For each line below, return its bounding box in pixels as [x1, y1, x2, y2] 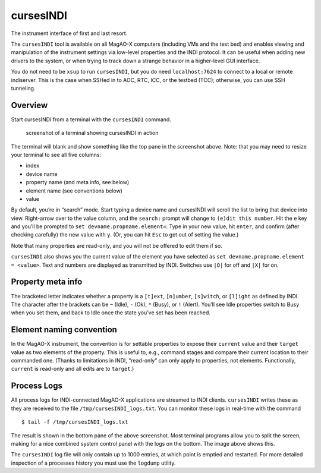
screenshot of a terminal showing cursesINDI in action [26, 130, 159, 137]
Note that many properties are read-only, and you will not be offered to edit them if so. [11, 242, 222, 249]
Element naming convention [11, 324, 117, 335]
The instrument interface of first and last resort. [11, 30, 128, 37]
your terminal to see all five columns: [11, 151, 101, 158]
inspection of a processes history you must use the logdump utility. [11, 459, 176, 466]
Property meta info [11, 277, 83, 287]
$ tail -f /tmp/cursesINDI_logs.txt [21, 419, 128, 425]
